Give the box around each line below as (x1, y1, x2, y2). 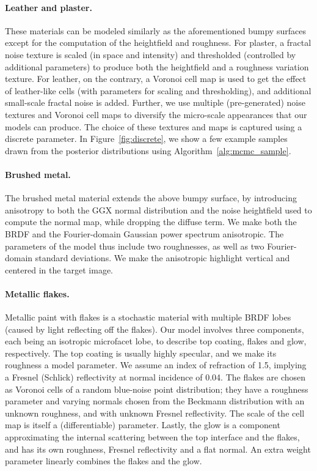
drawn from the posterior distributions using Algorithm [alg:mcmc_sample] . (5, 144, 291, 157)
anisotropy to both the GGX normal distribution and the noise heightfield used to (5, 203, 312, 216)
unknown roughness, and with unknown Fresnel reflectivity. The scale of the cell (5, 406, 305, 419)
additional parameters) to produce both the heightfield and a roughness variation (5, 60, 309, 73)
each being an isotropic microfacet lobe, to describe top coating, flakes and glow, (5, 335, 307, 347)
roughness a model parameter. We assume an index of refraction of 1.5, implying (5, 358, 307, 371)
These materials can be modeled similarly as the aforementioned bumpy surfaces (5, 24, 306, 37)
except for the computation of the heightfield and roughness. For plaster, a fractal (5, 36, 312, 49)
